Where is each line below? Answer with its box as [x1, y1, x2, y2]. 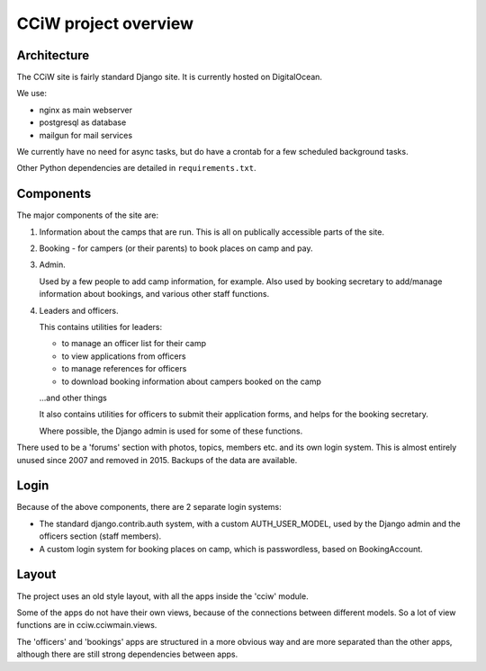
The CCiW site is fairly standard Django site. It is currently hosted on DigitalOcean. [16, 72, 323, 83]
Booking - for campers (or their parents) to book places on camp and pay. [39, 243, 313, 254]
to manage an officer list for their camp [61, 338, 207, 349]
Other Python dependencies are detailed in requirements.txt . [16, 163, 256, 174]
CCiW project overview [16, 13, 193, 33]
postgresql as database [39, 117, 127, 128]
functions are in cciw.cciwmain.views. [16, 620, 157, 631]
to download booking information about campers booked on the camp [61, 376, 321, 387]
